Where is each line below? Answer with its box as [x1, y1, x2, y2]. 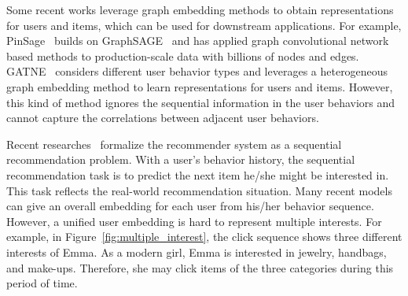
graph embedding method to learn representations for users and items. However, [6, 78, 393, 94]
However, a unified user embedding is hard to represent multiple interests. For [6, 213, 382, 229]
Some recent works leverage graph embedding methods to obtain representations [6, 2, 394, 17]
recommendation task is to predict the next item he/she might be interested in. [6, 166, 389, 183]
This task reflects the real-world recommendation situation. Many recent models [6, 182, 392, 198]
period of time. [6, 275, 78, 291]
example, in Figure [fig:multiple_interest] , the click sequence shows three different [6, 228, 402, 245]
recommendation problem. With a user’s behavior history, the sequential [6, 151, 355, 168]
